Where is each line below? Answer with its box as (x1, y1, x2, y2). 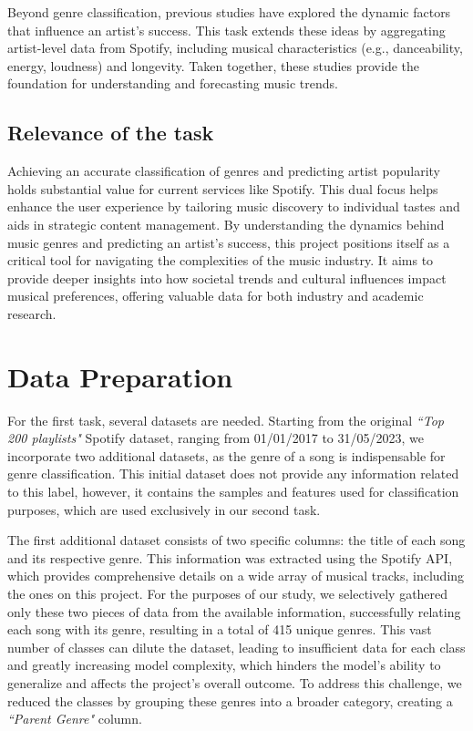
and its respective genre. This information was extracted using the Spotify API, (7, 548, 453, 567)
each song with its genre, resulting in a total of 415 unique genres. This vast (7, 620, 432, 639)
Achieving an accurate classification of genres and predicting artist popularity (7, 161, 440, 180)
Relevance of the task (7, 118, 214, 147)
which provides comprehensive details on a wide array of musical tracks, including (7, 566, 465, 585)
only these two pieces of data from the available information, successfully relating (7, 602, 461, 621)
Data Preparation (7, 357, 233, 395)
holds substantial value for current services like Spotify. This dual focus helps (7, 179, 438, 198)
